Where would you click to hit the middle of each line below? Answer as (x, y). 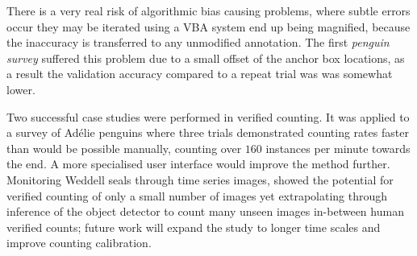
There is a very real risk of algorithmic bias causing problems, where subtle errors (208, 10)
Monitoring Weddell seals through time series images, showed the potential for (200, 179)
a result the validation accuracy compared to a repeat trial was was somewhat (200, 74)
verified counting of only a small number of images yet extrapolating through (197, 195)
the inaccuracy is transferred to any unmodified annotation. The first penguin (198, 42)
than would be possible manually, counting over (124, 148)
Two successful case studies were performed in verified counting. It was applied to (208, 116)
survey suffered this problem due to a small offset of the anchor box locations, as (206, 58)
